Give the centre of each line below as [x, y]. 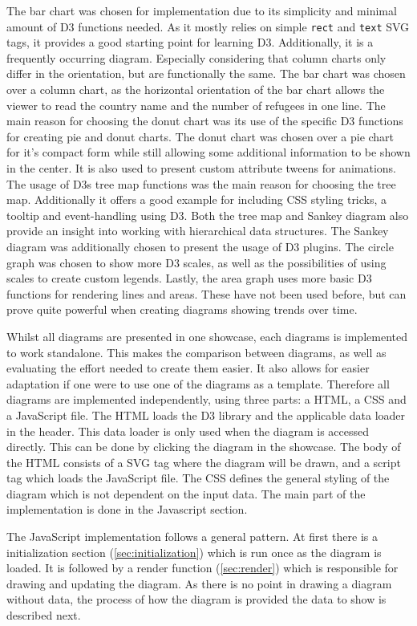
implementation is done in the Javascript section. [127, 509]
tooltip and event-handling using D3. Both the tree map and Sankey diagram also [208, 215]
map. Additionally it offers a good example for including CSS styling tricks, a [197, 199]
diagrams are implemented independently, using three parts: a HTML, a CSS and [206, 399]
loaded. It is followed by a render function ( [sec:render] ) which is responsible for [202, 568]
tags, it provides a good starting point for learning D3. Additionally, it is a [190, 42]
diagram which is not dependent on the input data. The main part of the [186, 493]
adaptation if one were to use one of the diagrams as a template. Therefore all [198, 383]
